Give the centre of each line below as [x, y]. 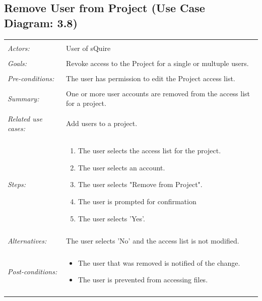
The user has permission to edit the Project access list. [151, 78]
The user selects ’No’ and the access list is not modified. [153, 240]
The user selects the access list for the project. [149, 150]
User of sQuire [88, 48]
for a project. [86, 103]
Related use [25, 118]
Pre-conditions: [31, 78]
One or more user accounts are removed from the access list [158, 93]
